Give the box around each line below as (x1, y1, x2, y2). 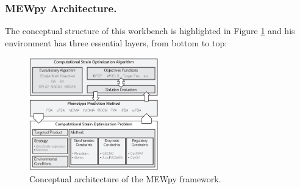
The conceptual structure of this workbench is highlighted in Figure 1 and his (5, 24, 295, 37)
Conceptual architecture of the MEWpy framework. (29, 173, 221, 185)
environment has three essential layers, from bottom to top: (5, 36, 227, 49)
